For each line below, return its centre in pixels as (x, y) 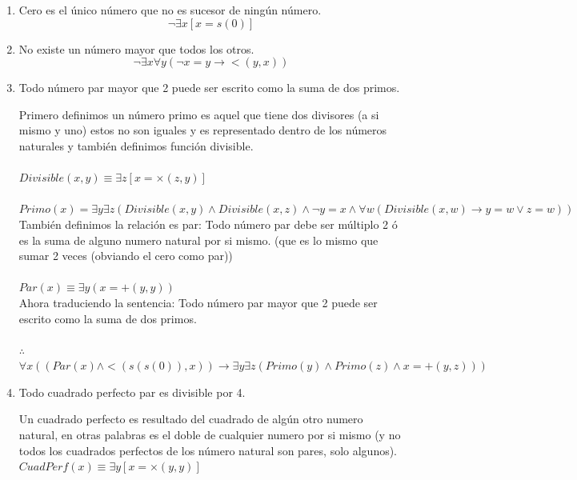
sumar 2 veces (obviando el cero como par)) (126, 256)
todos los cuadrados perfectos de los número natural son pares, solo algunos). (208, 450)
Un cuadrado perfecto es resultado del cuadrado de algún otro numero (191, 419)
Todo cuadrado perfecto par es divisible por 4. (132, 392)
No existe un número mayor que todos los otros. (136, 48)
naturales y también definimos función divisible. (136, 145)
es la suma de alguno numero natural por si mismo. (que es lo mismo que (198, 240)
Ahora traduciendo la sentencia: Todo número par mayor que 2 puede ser (198, 302)
